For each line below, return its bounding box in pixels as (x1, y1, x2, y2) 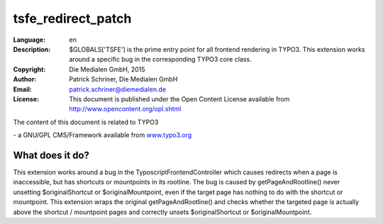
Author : (13, 75, 37, 84)
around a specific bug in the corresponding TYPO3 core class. (69, 55, 252, 64)
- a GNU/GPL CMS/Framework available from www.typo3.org (13, 131, 192, 140)
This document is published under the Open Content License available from (69, 94, 290, 103)
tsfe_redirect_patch (13, 11, 132, 26)
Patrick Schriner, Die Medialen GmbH (69, 75, 178, 84)
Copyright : (13, 65, 46, 74)
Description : (13, 45, 51, 53)
